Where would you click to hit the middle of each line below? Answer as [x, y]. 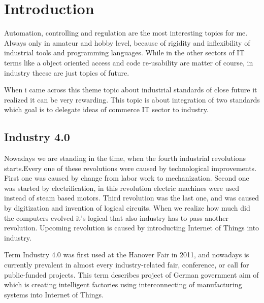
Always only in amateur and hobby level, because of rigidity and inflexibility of [127, 42]
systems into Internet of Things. [54, 294]
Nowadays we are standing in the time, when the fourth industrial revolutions [125, 158]
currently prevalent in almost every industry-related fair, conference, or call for [127, 265]
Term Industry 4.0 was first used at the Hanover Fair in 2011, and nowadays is [127, 255]
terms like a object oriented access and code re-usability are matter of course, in [129, 62]
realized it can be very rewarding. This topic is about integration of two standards [132, 99]
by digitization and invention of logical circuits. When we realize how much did [127, 208]
